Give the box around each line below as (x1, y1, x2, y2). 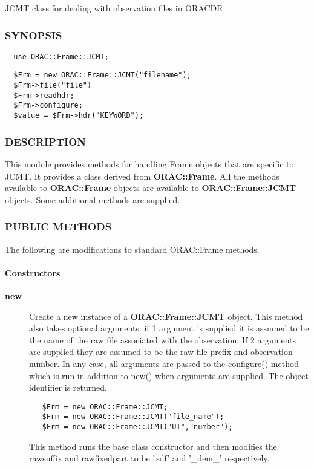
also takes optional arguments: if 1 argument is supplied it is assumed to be (29, 322, 309, 334)
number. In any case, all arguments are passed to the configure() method (29, 357, 299, 369)
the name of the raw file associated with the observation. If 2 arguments (29, 333, 296, 346)
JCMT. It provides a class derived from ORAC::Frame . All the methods (5, 169, 280, 182)
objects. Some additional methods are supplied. (5, 193, 180, 206)
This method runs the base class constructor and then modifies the (29, 440, 277, 452)
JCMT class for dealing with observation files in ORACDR (5, 2, 223, 14)
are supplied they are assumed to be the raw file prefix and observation (29, 345, 293, 358)
